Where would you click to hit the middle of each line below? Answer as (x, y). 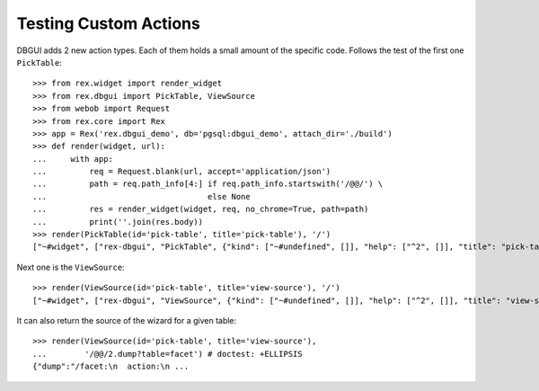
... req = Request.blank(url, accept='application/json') (182, 172)
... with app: (73, 159)
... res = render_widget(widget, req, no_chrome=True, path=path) (201, 209)
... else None (141, 196)
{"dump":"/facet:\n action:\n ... (111, 367)
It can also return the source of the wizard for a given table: (127, 320)
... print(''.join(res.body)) (118, 222)
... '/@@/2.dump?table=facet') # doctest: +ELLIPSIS (168, 354)
